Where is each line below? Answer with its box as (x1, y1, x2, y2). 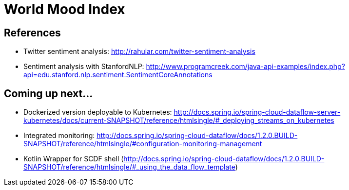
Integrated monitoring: (23, 131, 95, 140)
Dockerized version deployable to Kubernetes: (23, 108, 172, 117)
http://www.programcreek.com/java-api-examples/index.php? (146, 62, 345, 71)
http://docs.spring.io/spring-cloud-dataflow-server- (174, 108, 341, 117)
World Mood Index (4, 1, 125, 17)
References (4, 26, 61, 39)
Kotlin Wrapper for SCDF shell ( (23, 155, 124, 163)
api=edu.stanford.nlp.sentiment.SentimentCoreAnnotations (23, 70, 213, 79)
